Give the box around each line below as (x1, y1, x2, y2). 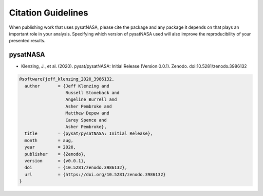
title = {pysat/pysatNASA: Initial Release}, (24, 131, 153, 136)
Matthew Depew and (65, 110, 110, 116)
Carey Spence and (65, 117, 107, 123)
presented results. (9, 38, 46, 44)
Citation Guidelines (9, 7, 89, 18)
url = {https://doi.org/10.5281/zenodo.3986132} (24, 172, 166, 177)
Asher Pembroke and (65, 104, 112, 109)
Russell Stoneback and (65, 90, 120, 95)
